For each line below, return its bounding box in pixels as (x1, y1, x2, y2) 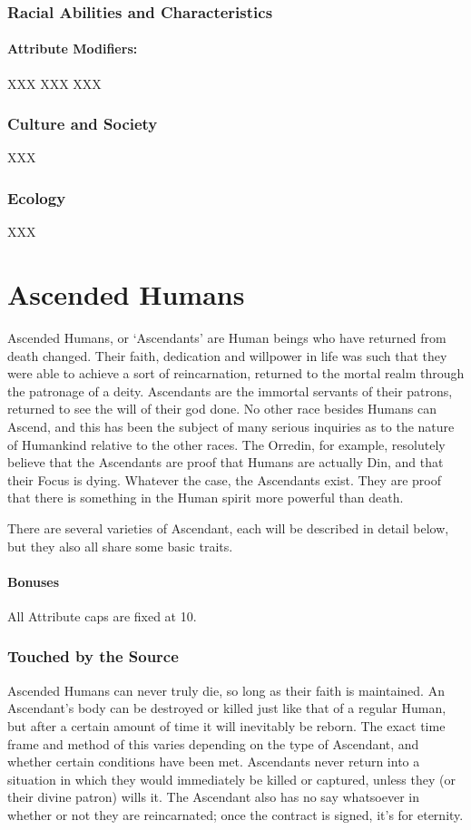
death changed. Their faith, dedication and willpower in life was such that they (7, 346, 447, 365)
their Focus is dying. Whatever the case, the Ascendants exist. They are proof (7, 470, 441, 489)
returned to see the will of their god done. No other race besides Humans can (7, 399, 437, 418)
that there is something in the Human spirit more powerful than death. (7, 488, 404, 507)
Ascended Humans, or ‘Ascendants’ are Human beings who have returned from (7, 327, 446, 347)
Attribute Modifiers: (7, 39, 138, 58)
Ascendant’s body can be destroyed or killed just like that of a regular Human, (7, 698, 446, 718)
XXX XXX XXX (7, 73, 102, 93)
